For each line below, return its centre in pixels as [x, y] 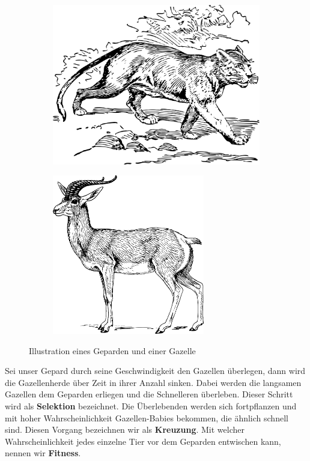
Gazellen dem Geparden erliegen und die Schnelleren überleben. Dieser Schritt [149, 394]
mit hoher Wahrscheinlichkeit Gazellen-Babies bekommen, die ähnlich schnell [147, 417]
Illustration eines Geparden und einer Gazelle [112, 350]
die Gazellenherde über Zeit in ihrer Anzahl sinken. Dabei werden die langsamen [153, 382]
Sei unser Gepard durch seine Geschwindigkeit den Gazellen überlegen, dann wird [155, 371]
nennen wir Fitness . [43, 453]
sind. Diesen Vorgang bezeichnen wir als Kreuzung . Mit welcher [125, 429]
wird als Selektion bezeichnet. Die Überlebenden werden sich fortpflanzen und [151, 406]
